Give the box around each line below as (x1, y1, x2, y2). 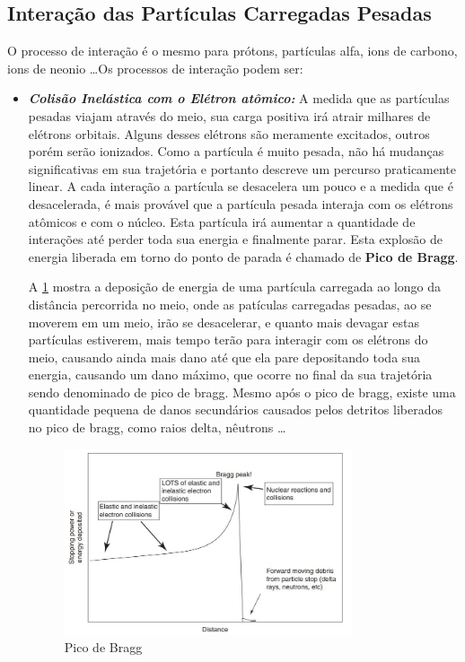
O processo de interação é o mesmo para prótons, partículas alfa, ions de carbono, (7, 41, 458, 60)
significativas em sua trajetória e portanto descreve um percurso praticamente (28, 159, 457, 178)
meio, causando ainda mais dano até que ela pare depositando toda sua (28, 347, 421, 366)
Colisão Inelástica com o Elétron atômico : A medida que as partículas (28, 89, 450, 108)
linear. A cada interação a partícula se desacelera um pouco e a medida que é (28, 177, 453, 196)
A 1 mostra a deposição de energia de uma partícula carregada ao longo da (28, 277, 442, 296)
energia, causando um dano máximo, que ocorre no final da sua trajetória (28, 365, 433, 384)
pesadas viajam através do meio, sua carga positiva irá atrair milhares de (28, 106, 431, 125)
